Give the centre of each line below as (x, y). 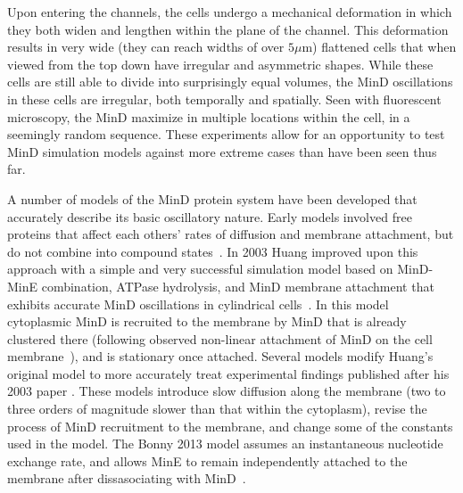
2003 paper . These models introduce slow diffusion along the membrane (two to (227, 391)
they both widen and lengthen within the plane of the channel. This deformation (228, 29)
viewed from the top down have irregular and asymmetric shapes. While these (220, 64)
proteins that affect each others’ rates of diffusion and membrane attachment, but (231, 234)
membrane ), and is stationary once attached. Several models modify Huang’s (220, 356)
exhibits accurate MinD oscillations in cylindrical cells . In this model (198, 304)
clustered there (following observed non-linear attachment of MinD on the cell (220, 338)
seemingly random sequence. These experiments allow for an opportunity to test (226, 134)
